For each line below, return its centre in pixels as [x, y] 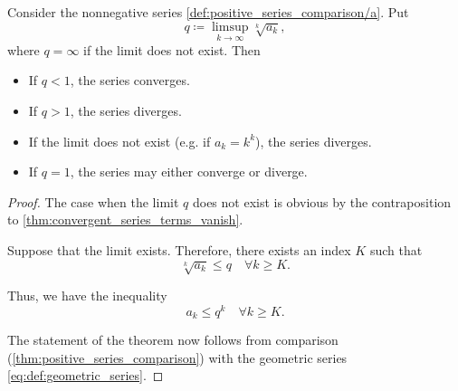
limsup [230, 27]
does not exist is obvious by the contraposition [322, 201]
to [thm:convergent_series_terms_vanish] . [125, 219]
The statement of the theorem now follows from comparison [173, 340]
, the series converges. [130, 80]
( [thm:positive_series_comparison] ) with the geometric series [177, 357]
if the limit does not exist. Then [172, 49]
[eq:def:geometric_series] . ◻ [86, 375]
